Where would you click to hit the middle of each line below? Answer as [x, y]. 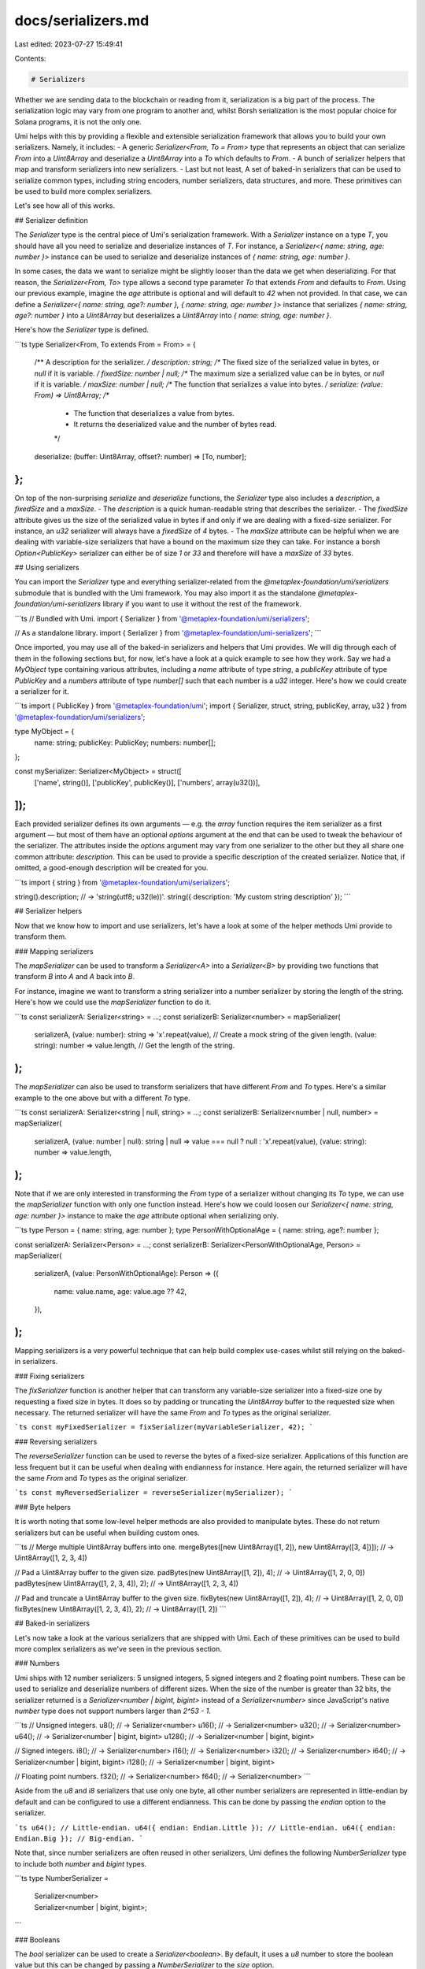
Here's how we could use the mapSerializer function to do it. [113, 1002]
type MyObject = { [44, 732]
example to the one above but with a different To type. [102, 1098]
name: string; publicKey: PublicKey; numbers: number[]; [125, 742]
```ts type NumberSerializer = [62, 1878]
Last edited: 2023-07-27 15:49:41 [69, 44]
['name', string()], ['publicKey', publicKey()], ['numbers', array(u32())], [147, 782]
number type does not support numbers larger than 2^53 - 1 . [113, 1711]
